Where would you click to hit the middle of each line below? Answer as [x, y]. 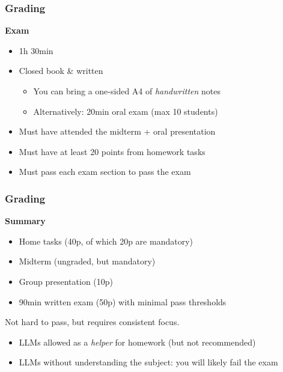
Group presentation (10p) [66, 281]
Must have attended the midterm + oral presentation [117, 131]
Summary [25, 221]
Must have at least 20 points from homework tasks [112, 151]
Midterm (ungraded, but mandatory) [87, 261]
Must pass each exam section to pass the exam [105, 172]
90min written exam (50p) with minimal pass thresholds [123, 301]
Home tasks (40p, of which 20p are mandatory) [106, 241]
